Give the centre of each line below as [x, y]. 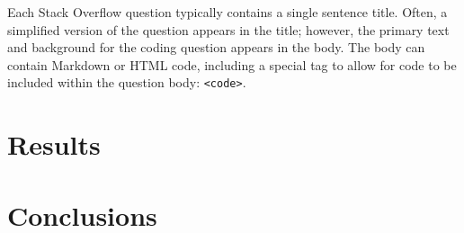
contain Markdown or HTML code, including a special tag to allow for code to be [232, 64]
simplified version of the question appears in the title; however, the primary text [228, 29]
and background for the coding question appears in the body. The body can [216, 47]
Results [54, 144]
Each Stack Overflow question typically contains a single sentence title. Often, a [228, 12]
